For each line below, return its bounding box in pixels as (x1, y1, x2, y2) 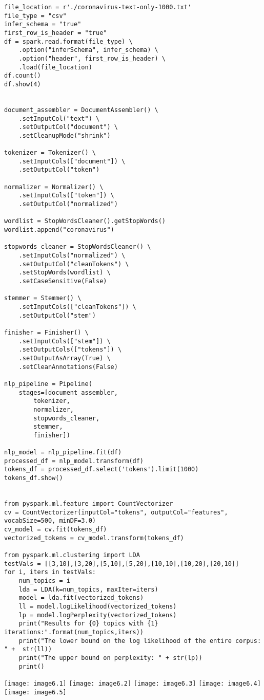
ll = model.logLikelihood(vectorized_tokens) (18, 602, 177, 610)
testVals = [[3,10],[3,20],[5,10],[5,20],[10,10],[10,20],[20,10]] (4, 560, 239, 567)
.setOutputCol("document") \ (18, 123, 118, 131)
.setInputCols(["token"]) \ (18, 192, 114, 199)
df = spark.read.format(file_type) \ (4, 38, 133, 45)
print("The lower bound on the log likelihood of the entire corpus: (18, 637, 261, 644)
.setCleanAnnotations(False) (18, 363, 118, 371)
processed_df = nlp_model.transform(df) (4, 457, 144, 465)
